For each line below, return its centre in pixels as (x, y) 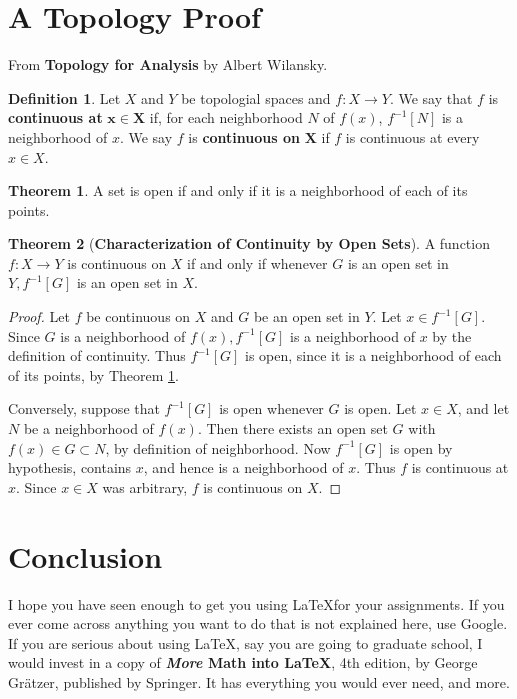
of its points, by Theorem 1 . (93, 374)
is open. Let (380, 408)
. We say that (431, 97)
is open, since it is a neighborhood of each (373, 355)
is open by (421, 447)
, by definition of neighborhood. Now (218, 447)
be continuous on (138, 316)
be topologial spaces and (256, 97)
